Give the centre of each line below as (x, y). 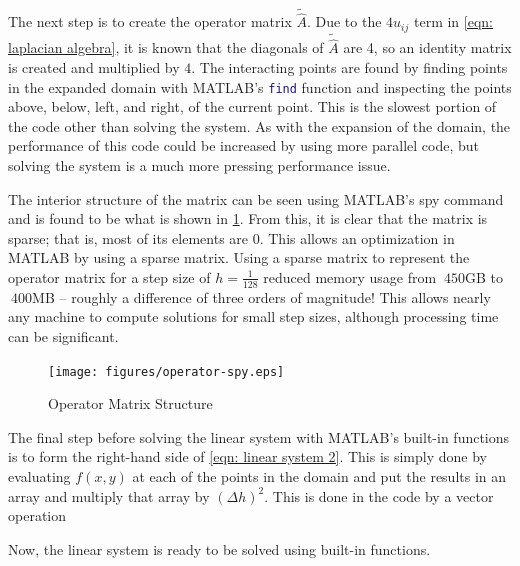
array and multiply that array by (109, 495)
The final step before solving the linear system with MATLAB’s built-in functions (259, 436)
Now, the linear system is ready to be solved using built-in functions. (219, 548)
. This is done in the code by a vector (379, 495)
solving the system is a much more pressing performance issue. (199, 164)
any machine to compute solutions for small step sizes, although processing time (253, 316)
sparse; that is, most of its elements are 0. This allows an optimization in (231, 237)
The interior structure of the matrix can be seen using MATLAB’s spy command (256, 198)
